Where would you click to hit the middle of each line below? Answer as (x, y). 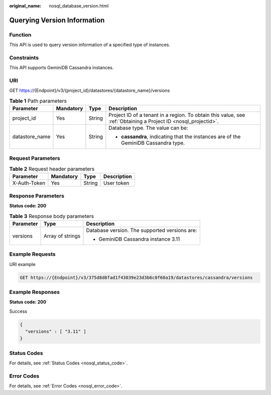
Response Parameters (37, 195)
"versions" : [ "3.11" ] (56, 332)
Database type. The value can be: (148, 128)
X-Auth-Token (29, 183)
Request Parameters (35, 158)
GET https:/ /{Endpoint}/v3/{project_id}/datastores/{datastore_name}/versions (90, 91)
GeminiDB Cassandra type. (153, 143)
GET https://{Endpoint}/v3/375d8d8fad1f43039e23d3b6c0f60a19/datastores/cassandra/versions (136, 277)
